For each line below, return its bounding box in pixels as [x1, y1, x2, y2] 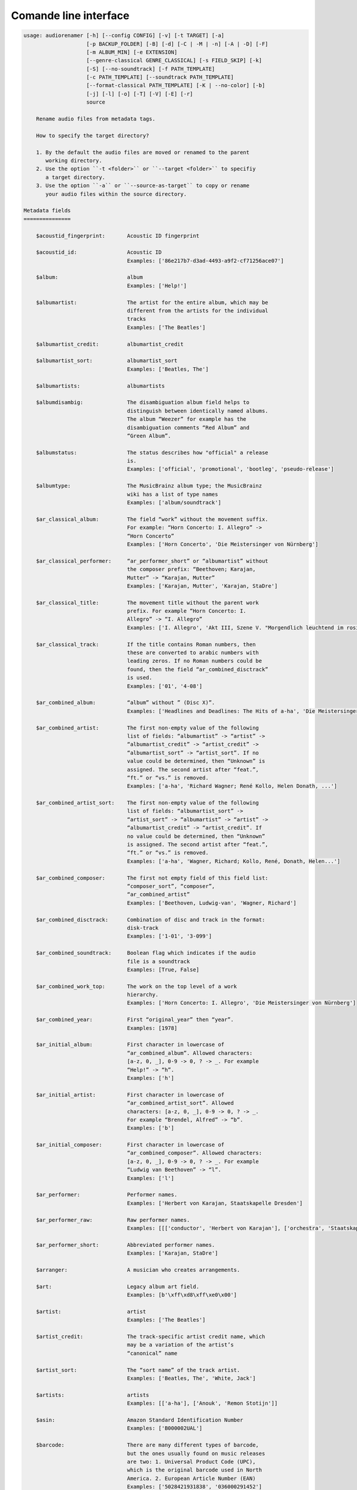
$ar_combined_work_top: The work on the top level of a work [36, 983, 237, 989]
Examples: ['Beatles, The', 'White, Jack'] [127, 1375, 256, 1382]
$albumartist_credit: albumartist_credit [36, 340, 184, 347]
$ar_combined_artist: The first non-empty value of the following [36, 724, 259, 731]
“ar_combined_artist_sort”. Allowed [127, 1100, 234, 1107]
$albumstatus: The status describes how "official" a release [36, 449, 269, 456]
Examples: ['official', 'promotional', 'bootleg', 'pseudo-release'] [127, 465, 334, 473]
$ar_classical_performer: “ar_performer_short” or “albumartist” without [36, 557, 269, 564]
